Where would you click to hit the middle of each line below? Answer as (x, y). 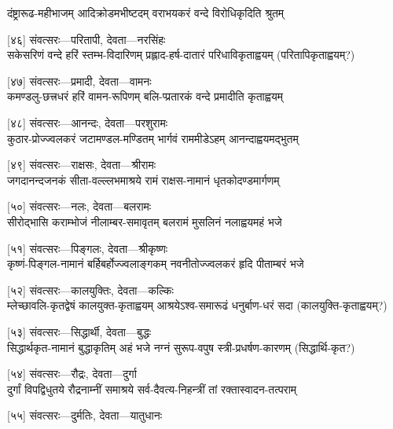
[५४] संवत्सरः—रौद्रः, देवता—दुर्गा (72, 374)
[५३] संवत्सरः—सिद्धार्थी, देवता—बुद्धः (79, 331)
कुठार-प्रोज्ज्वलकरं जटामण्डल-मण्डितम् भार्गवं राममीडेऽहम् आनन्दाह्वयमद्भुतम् (153, 138)
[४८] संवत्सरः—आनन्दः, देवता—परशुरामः (87, 122)
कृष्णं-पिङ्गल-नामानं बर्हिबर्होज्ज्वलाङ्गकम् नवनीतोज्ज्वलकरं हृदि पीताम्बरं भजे (156, 264)
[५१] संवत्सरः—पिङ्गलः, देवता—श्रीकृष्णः (88, 248)
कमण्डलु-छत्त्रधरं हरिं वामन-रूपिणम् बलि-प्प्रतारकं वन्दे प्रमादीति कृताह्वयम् (145, 96)
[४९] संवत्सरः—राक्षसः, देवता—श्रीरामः (82, 165)
